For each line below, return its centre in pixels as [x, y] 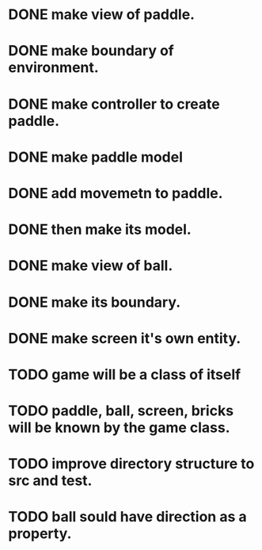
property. [40, 534]
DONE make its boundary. [95, 302]
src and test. [50, 481]
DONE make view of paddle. [102, 15]
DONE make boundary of [91, 51]
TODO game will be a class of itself [125, 374]
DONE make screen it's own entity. [125, 338]
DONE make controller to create [114, 104]
